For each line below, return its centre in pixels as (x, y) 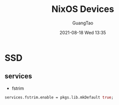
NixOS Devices (83, 9)
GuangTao (83, 23)
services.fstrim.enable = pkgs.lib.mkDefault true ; (59, 97)
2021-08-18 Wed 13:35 (83, 32)
